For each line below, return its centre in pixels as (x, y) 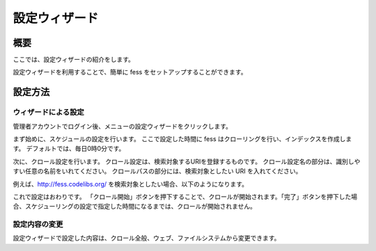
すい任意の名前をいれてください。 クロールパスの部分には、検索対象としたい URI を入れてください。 (157, 171)
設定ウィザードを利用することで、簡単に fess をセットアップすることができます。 (130, 72)
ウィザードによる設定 (49, 113)
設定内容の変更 (38, 225)
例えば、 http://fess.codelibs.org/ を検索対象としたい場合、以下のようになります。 (131, 184)
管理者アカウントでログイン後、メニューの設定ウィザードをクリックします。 (123, 126)
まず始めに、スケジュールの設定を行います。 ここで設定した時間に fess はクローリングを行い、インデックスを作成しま (182, 139)
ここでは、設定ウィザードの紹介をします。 (74, 60)
